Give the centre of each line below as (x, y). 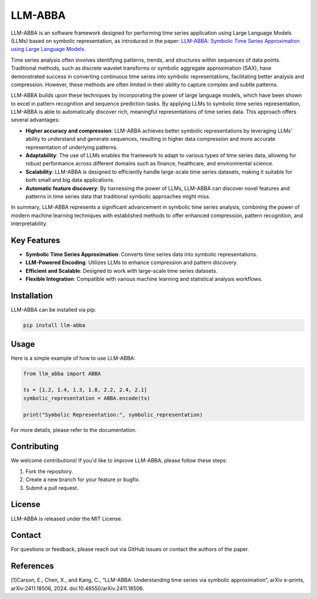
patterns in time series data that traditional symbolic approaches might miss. (118, 196)
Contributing (35, 447)
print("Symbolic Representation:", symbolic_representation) (113, 414)
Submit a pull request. (52, 488)
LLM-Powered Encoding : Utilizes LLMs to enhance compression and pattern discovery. (131, 263)
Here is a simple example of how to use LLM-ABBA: (73, 358)
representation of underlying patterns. (72, 147)
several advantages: (35, 120)
